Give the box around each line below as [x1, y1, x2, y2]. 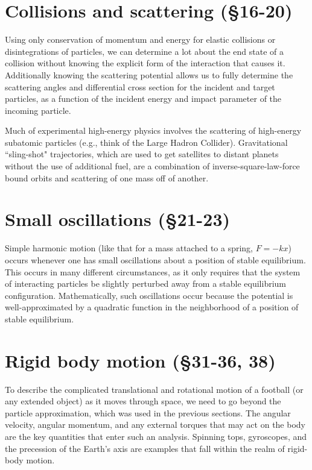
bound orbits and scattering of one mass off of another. [5, 171, 209, 184]
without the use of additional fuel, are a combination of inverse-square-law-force [5, 160, 300, 172]
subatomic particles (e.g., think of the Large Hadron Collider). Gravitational [5, 136, 288, 148]
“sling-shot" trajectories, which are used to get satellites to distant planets [5, 148, 279, 160]
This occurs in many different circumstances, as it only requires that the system [5, 265, 301, 278]
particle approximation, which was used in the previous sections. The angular [5, 406, 291, 419]
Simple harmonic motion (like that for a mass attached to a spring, [5, 242, 253, 254]
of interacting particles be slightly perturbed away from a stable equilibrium [5, 277, 287, 290]
